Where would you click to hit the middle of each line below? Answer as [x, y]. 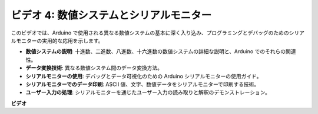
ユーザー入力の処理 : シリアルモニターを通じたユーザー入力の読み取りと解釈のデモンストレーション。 [148, 92]
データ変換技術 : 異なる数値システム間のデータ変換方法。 [94, 68]
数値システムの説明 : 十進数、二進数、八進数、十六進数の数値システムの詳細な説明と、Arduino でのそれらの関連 [161, 51]
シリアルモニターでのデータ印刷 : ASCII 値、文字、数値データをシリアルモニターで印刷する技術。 [143, 84]
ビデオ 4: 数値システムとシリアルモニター [111, 15]
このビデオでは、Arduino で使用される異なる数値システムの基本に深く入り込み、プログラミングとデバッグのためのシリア [158, 33]
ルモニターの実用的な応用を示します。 [57, 40]
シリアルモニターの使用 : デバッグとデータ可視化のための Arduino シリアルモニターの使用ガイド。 [144, 76]
